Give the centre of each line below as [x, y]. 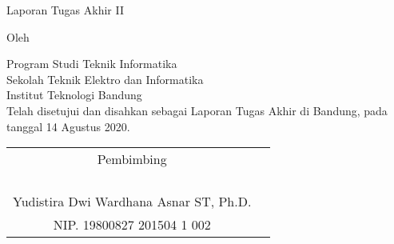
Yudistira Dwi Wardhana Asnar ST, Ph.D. [132, 202]
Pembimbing [132, 159]
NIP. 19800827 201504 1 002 [132, 225]
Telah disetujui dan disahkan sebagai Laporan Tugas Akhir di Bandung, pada [197, 110]
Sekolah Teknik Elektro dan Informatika [105, 79]
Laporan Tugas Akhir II [65, 10]
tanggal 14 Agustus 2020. [68, 126]
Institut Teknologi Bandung [74, 95]
